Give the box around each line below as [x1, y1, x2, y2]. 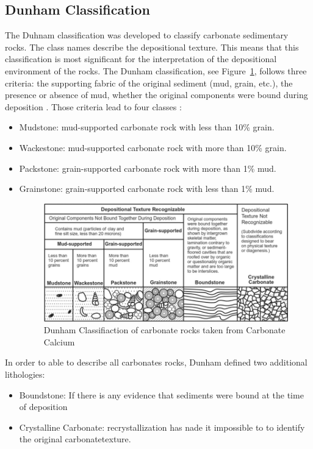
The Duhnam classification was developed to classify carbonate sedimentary [5, 29, 289, 41]
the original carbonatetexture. [19, 433, 131, 445]
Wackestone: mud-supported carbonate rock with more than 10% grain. [19, 141, 287, 154]
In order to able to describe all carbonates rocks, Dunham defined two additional [5, 356, 308, 369]
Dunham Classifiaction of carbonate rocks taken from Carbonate [43, 323, 286, 336]
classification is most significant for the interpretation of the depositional [5, 52, 277, 65]
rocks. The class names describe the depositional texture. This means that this [5, 40, 299, 53]
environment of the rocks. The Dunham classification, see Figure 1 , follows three [5, 64, 307, 77]
